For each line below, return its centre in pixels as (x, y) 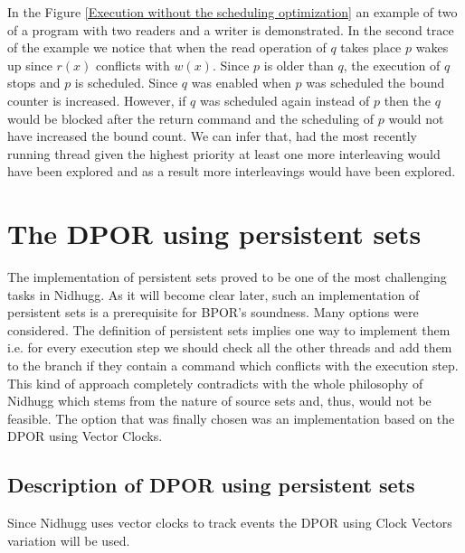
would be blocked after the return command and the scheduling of (191, 118)
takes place (371, 47)
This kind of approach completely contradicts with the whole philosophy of (215, 383)
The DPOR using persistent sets (214, 234)
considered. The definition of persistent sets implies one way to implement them (229, 329)
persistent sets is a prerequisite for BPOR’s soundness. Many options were (213, 312)
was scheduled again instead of (285, 100)
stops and (34, 83)
